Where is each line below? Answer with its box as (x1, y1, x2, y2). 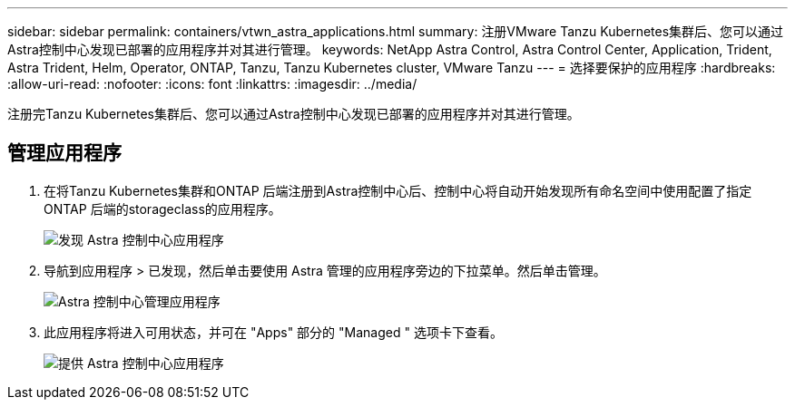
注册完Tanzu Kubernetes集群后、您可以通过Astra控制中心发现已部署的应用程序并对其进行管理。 (7, 106, 580, 121)
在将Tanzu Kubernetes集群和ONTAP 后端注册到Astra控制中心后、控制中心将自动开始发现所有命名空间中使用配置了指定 (44, 182, 752, 199)
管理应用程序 (7, 141, 122, 165)
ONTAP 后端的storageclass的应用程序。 (44, 200, 281, 217)
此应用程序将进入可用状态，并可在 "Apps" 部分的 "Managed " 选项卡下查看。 (44, 324, 503, 340)
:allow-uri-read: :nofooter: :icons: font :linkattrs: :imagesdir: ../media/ (7, 76, 417, 92)
